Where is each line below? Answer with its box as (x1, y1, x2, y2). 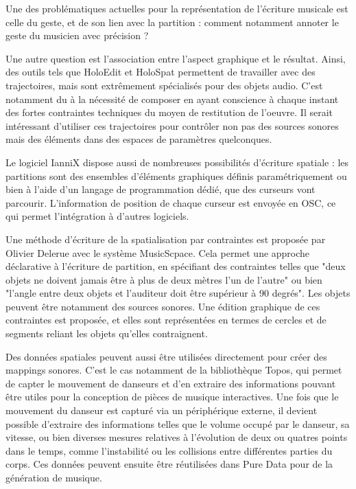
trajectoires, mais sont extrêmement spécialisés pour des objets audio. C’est (5, 78, 323, 92)
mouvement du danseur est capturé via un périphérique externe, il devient (5, 403, 318, 418)
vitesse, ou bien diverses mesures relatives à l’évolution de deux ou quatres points (5, 430, 348, 444)
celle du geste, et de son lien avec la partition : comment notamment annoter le (5, 14, 339, 29)
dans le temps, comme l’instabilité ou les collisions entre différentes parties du (5, 443, 333, 457)
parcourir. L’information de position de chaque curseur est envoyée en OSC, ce (5, 195, 336, 209)
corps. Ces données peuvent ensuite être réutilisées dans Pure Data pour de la (5, 457, 333, 471)
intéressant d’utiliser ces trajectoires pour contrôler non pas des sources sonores (5, 118, 339, 133)
